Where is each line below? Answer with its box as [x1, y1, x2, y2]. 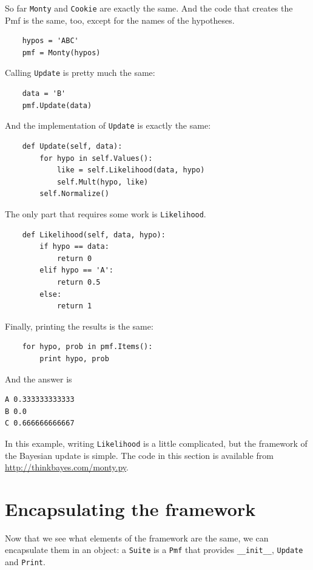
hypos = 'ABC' [22, 36, 79, 46]
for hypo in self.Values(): [39, 154, 153, 163]
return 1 [56, 302, 92, 311]
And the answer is [5, 372, 72, 385]
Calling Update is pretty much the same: [5, 66, 155, 79]
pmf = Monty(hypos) [22, 48, 101, 57]
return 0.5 [56, 277, 101, 287]
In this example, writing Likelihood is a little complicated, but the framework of [5, 436, 308, 449]
